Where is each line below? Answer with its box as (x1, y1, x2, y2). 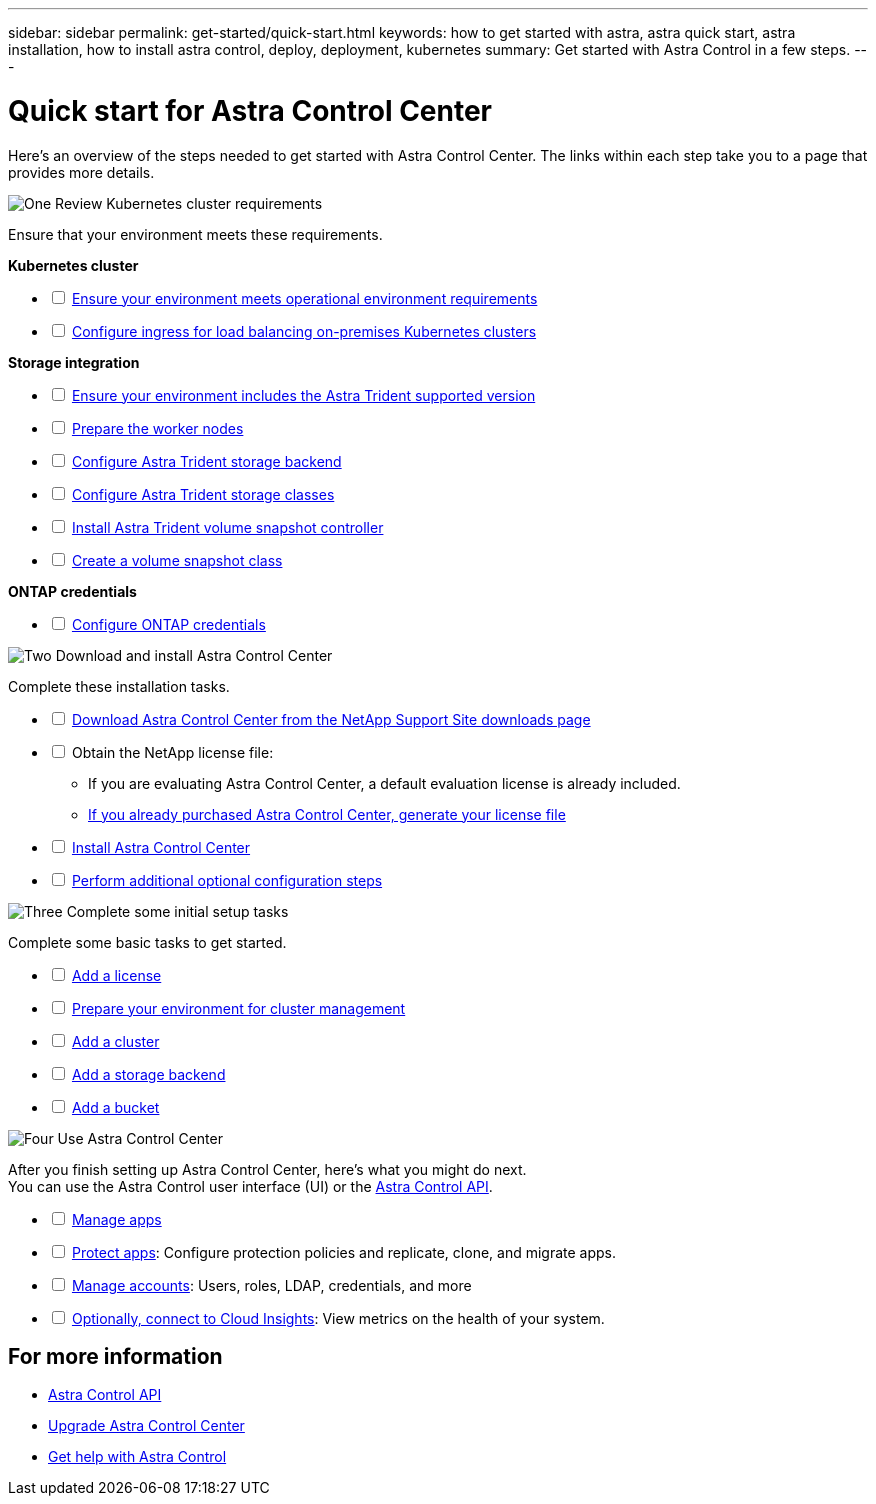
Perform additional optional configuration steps (71, 871, 383, 889)
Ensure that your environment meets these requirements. (8, 225, 383, 243)
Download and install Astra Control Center (55, 646, 333, 664)
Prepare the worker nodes (71, 419, 244, 437)
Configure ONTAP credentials (71, 615, 266, 633)
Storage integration (8, 353, 140, 371)
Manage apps (71, 1210, 162, 1228)
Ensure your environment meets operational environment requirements (71, 289, 538, 307)
